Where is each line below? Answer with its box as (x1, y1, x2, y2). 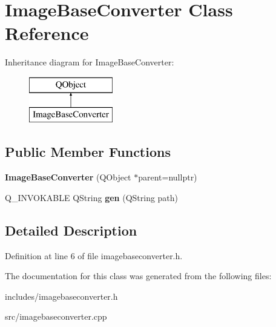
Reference (5, 21, 89, 45)
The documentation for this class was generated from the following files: (5, 269, 272, 282)
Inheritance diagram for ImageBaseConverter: (5, 56, 174, 68)
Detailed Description (5, 220, 137, 239)
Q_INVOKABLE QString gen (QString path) (5, 191, 179, 203)
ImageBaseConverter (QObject (5, 171, 131, 183)
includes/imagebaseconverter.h (5, 289, 118, 302)
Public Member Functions (5, 142, 171, 161)
